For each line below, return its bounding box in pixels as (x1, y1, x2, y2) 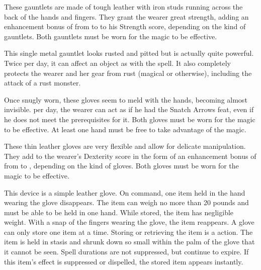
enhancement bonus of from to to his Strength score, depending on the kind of (4, 21, 246, 32)
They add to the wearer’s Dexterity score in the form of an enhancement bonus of (4, 150, 256, 161)
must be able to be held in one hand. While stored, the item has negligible (4, 207, 234, 217)
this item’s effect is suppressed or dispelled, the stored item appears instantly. (4, 256, 243, 266)
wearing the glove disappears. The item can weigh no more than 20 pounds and (4, 197, 249, 208)
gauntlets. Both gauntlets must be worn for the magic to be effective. (4, 31, 217, 41)
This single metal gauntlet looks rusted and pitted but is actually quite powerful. (4, 48, 254, 58)
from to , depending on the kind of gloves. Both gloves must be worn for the (4, 160, 239, 171)
